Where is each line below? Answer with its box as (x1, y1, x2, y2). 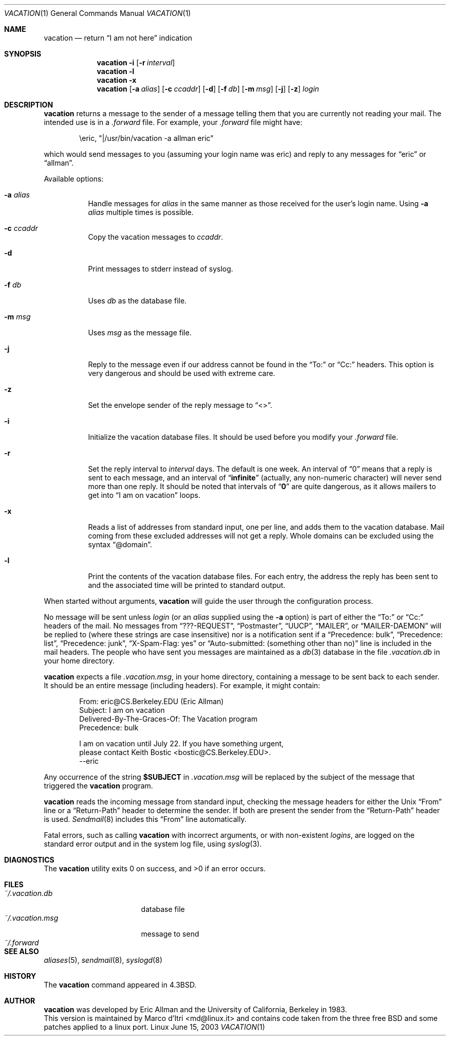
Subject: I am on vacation (79, 706, 165, 714)
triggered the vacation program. (44, 781, 153, 790)
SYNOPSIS (4, 49, 42, 58)
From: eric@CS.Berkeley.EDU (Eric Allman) (79, 697, 224, 706)
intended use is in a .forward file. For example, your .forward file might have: (44, 118, 303, 127)
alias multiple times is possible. (88, 208, 194, 217)
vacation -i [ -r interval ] (97, 58, 175, 67)
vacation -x (97, 76, 137, 84)
